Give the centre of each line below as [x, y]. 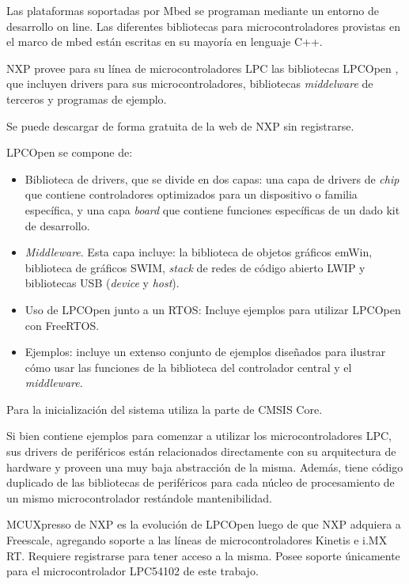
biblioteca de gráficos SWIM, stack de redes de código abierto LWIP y [195, 267]
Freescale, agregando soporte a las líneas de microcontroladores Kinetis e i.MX [197, 540]
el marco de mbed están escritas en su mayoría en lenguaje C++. [165, 42]
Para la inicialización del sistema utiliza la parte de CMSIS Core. [165, 409]
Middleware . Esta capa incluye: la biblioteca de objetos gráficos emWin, [199, 252]
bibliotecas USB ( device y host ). [102, 283]
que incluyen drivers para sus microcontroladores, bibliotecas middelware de [190, 83]
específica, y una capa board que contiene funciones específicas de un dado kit [212, 209]
